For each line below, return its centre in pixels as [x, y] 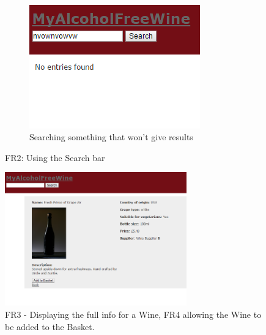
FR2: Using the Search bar [55, 157]
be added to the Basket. [50, 326]
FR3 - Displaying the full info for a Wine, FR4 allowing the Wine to [133, 314]
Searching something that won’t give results [111, 137]
